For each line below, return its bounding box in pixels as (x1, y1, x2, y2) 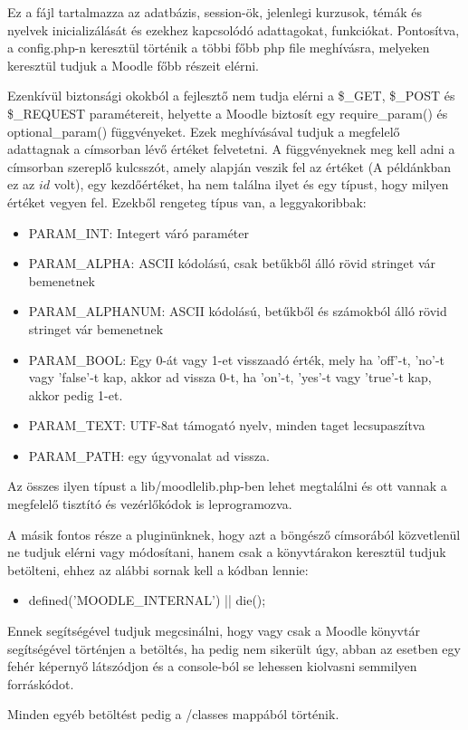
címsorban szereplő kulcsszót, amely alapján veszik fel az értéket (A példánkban (7, 157, 452, 176)
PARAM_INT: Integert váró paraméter (28, 223, 250, 242)
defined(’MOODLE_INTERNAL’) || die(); (28, 591, 266, 610)
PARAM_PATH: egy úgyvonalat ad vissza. (28, 446, 270, 465)
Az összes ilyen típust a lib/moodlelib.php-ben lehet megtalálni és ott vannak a (7, 476, 447, 495)
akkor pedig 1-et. (28, 385, 123, 404)
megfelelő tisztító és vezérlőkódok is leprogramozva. (7, 495, 292, 514)
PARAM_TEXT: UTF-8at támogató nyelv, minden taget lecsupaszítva (28, 416, 425, 435)
